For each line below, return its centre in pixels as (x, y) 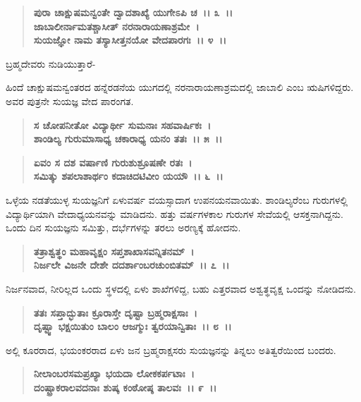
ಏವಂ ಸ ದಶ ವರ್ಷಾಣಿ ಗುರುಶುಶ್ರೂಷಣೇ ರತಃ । (113, 162)
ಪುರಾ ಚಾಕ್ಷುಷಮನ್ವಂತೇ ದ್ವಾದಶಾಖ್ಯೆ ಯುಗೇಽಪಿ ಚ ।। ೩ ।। (133, 12)
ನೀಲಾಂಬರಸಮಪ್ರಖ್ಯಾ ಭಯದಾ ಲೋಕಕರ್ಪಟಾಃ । (114, 373)
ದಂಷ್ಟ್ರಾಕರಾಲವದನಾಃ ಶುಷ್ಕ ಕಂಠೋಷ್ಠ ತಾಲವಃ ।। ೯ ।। (125, 387)
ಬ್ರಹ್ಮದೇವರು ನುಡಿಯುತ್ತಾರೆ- (51, 63)
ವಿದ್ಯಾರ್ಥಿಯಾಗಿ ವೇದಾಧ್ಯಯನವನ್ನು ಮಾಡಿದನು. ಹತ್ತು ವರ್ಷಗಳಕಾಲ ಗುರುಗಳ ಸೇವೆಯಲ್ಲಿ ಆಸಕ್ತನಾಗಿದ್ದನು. (175, 213)
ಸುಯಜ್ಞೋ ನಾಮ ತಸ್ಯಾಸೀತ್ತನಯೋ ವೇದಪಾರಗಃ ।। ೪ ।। (130, 40)
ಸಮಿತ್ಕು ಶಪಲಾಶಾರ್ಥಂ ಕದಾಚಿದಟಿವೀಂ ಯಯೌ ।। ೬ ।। (128, 176)
